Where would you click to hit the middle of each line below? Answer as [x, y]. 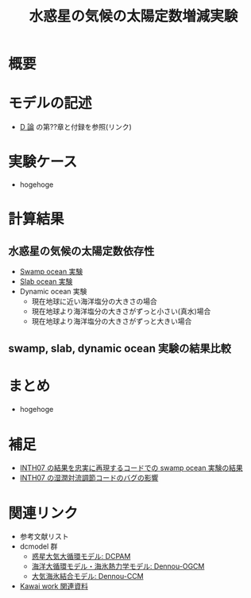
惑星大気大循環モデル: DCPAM [81, 557]
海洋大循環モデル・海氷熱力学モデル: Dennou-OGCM [118, 566]
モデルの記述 [50, 103]
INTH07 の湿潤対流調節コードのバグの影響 [89, 478]
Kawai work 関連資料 [54, 586]
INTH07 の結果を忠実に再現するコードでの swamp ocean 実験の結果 [131, 468]
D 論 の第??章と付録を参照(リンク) [76, 127]
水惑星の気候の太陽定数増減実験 [133, 16]
